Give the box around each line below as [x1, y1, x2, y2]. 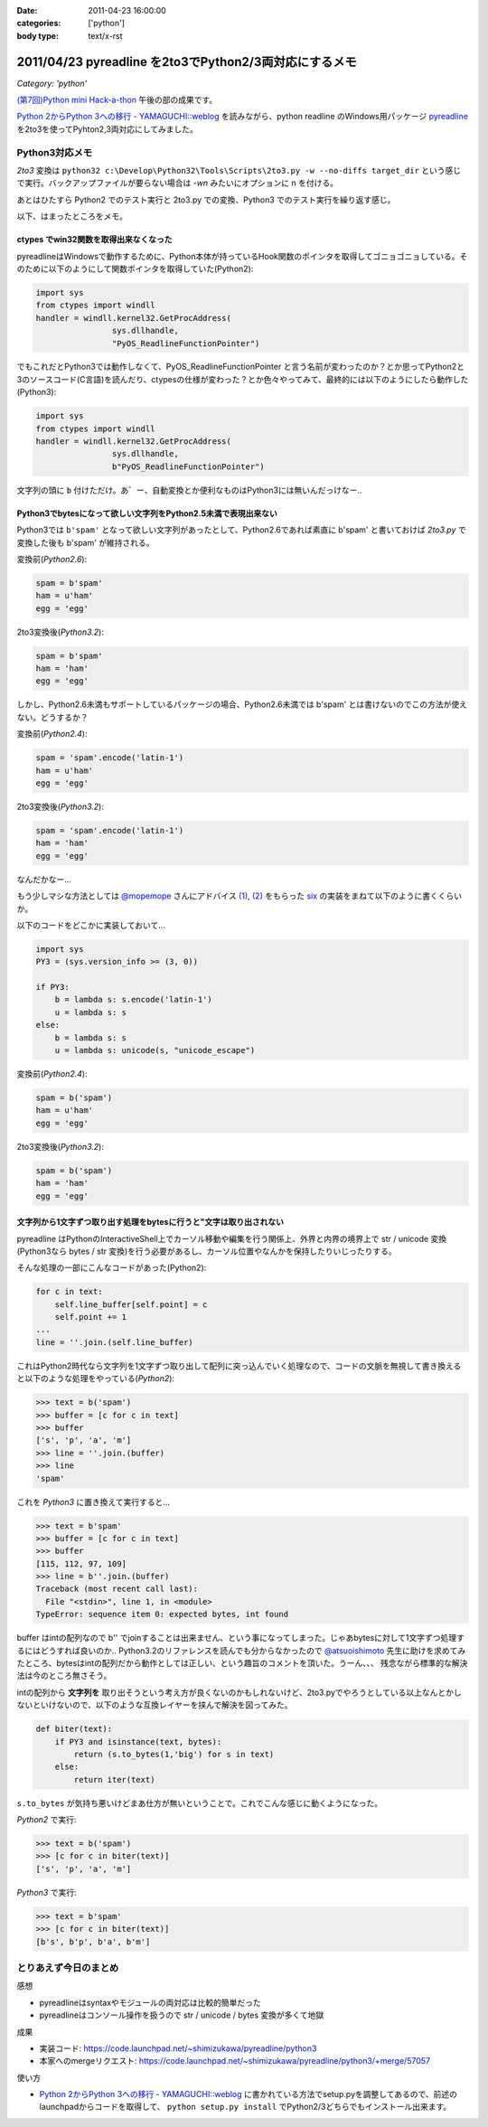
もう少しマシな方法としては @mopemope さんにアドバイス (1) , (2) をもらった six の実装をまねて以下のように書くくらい [16, 890, 463, 901]
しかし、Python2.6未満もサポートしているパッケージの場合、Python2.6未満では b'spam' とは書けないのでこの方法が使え [16, 699, 468, 710]
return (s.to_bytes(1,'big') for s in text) [73, 1749, 275, 1759]
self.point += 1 [54, 1312, 127, 1322]
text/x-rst [88, 30, 123, 41]
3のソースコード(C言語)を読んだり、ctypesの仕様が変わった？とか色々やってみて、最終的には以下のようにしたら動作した [16, 373, 469, 384]
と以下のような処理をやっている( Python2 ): [16, 1373, 175, 1384]
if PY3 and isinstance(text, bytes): [54, 1736, 222, 1746]
